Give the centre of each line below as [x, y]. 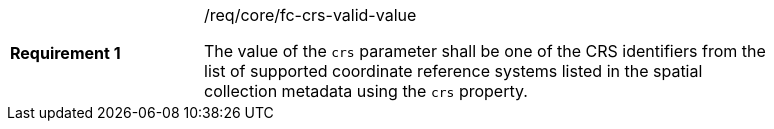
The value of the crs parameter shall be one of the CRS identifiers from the [485, 51]
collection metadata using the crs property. [366, 91]
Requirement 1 [65, 53]
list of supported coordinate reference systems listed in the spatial [453, 71]
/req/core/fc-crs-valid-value [310, 15]
